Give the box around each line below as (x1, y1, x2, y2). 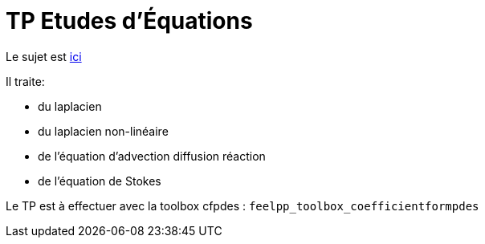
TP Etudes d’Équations (6, 7, 253, 35)
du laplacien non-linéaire (38, 124, 169, 138)
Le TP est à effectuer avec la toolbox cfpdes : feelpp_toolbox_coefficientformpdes (6, 198, 479, 213)
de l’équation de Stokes (38, 173, 161, 188)
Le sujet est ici (6, 49, 82, 63)
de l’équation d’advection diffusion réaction (38, 148, 266, 163)
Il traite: (6, 74, 45, 88)
